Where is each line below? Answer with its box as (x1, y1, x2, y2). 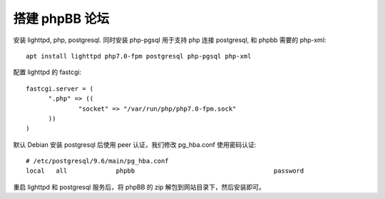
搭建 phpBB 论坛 (13, 11, 110, 26)
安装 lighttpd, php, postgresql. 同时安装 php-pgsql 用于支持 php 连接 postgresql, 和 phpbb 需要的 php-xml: (13, 36, 327, 44)
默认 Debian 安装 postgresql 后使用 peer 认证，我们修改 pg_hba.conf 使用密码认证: (13, 140, 257, 149)
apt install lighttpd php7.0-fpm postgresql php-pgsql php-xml (26, 52, 252, 60)
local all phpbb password (26, 167, 304, 175)
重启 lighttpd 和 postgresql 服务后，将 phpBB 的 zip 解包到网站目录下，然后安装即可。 (13, 183, 265, 191)
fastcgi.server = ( (26, 84, 94, 93)
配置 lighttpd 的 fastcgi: (13, 68, 82, 76)
